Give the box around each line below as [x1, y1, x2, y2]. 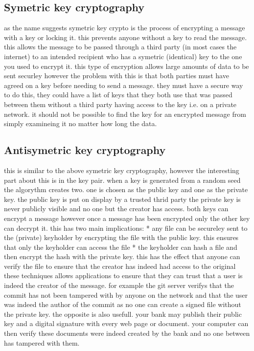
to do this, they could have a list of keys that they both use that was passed [4, 89, 232, 100]
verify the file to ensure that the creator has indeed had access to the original [4, 261, 236, 271]
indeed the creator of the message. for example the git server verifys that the [4, 280, 234, 290]
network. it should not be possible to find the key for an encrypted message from [4, 109, 246, 119]
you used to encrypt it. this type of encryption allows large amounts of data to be [4, 61, 249, 71]
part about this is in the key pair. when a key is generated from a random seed [4, 175, 241, 185]
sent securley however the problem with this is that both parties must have [4, 70, 229, 81]
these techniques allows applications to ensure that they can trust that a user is [4, 270, 243, 281]
